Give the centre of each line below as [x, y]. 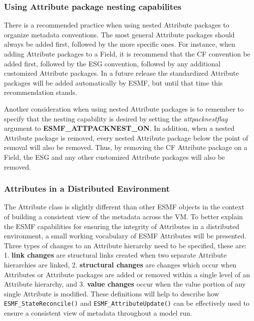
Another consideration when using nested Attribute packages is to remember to [124, 108]
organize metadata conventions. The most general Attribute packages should [119, 34]
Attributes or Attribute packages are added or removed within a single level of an [127, 274]
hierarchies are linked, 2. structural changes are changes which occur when [120, 264]
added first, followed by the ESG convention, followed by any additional [112, 63]
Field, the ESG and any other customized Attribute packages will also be [114, 157]
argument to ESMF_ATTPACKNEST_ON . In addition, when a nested [119, 128]
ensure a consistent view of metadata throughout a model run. [98, 312]
